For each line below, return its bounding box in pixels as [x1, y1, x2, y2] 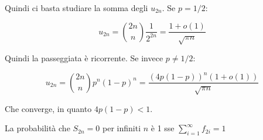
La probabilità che [5, 122, 70, 134]
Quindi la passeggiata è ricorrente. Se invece [5, 51, 163, 64]
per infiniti [103, 122, 141, 134]
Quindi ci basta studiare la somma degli [5, 2, 148, 13]
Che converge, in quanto [5, 102, 92, 114]
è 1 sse [151, 122, 175, 134]
